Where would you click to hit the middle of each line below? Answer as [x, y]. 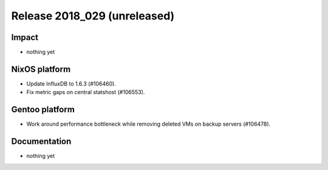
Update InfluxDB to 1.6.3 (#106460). [71, 83]
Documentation [41, 142]
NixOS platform [41, 69]
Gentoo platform [43, 110]
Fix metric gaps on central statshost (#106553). [86, 92]
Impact [25, 37]
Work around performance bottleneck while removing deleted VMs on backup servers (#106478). [149, 124]
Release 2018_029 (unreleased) [93, 16]
